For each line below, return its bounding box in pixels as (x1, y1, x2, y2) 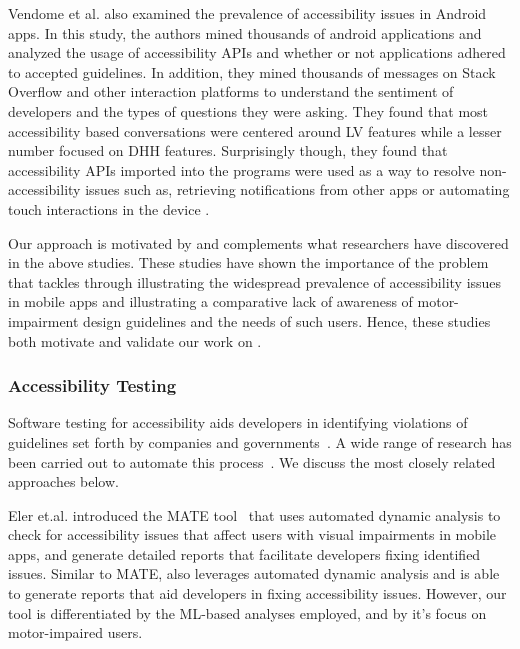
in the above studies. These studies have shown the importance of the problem (8, 252, 489, 273)
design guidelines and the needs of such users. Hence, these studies (83, 310, 491, 331)
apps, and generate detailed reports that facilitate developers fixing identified (8, 543, 481, 564)
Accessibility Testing (8, 373, 177, 398)
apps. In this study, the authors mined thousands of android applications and (8, 22, 482, 43)
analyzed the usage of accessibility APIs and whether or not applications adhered (8, 42, 506, 63)
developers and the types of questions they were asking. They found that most (8, 100, 489, 121)
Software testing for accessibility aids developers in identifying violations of (8, 412, 468, 433)
